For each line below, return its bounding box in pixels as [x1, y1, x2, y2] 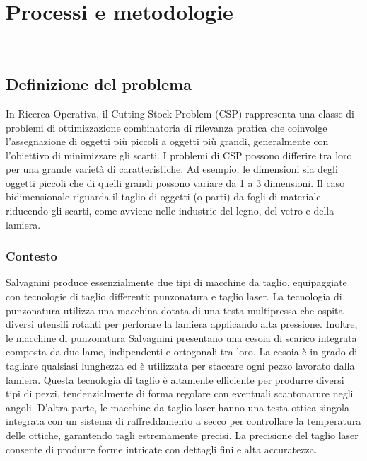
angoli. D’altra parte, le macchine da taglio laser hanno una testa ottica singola [6, 399, 349, 414]
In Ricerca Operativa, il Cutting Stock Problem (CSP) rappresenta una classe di [6, 106, 354, 120]
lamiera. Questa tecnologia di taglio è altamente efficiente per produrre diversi [6, 372, 344, 387]
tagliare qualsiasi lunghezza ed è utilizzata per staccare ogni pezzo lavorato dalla [6, 358, 355, 373]
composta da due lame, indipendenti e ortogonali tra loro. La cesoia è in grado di [6, 344, 358, 359]
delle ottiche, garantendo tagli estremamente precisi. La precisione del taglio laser [6, 428, 359, 443]
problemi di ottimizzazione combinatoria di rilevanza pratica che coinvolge [6, 120, 327, 135]
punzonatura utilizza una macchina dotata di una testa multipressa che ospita [6, 302, 344, 317]
